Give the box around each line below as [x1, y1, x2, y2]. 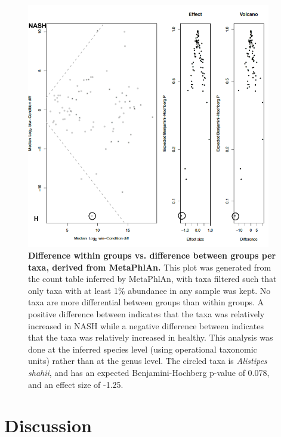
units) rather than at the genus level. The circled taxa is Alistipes [28, 354, 267, 367]
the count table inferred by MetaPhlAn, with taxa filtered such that [28, 272, 277, 285]
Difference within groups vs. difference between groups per [28, 249, 276, 262]
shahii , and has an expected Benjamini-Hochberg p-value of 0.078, [28, 366, 270, 378]
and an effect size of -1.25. [28, 378, 123, 390]
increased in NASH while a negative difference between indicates [28, 319, 264, 332]
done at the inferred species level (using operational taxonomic [28, 342, 257, 355]
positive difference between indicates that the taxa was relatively [28, 308, 265, 320]
